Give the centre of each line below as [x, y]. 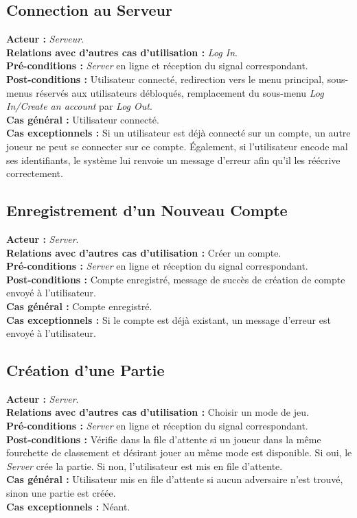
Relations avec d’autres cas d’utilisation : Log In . [122, 52]
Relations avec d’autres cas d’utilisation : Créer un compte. [144, 252]
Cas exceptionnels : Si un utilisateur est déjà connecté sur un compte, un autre [178, 133]
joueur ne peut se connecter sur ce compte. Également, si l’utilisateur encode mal [177, 146]
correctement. [35, 173]
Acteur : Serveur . [45, 39]
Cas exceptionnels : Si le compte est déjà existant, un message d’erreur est [169, 319]
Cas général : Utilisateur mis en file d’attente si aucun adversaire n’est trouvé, [175, 479]
